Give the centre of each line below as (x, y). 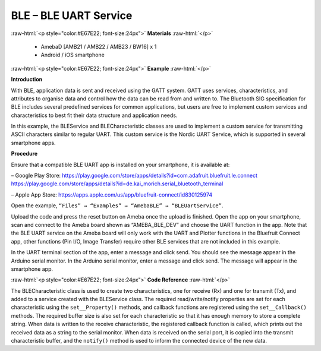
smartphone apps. (33, 143)
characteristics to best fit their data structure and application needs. (94, 115)
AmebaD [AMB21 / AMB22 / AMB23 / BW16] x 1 (99, 46)
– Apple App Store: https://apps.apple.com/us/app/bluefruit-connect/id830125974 (112, 195)
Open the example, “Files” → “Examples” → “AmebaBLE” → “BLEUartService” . (117, 205)
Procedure (24, 154)
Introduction (27, 80)
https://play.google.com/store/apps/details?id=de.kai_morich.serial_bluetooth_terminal (117, 184)
